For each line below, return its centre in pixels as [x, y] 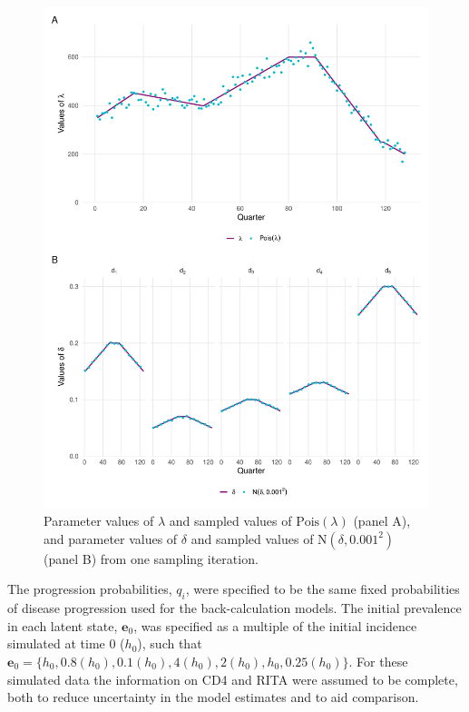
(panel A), [382, 521]
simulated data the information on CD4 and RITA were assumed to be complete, [233, 679]
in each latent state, [63, 625]
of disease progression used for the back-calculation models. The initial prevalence [234, 608]
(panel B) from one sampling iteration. [151, 558]
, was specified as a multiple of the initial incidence [275, 625]
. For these [378, 662]
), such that [170, 643]
